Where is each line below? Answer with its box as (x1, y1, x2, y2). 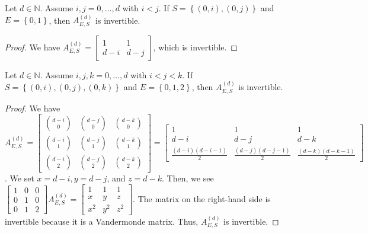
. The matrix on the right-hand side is (133, 192, 271, 205)
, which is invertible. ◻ (153, 40, 238, 53)
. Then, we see (162, 172, 214, 184)
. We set (5, 172, 34, 184)
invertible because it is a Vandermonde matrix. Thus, (5, 215, 199, 227)
